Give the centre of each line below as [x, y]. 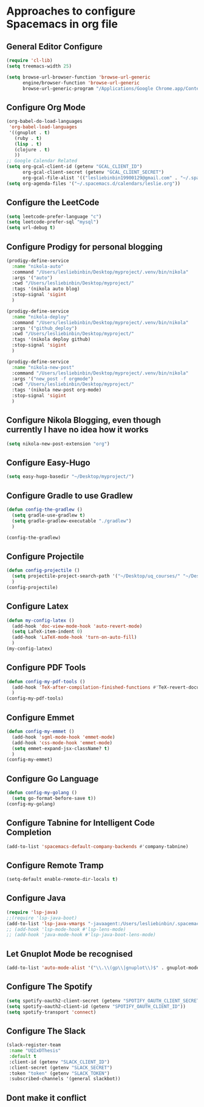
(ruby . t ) [28, 138]
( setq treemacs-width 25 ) [39, 66]
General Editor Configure [55, 47]
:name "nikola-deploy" [40, 317]
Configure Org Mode [46, 107]
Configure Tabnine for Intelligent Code [80, 823]
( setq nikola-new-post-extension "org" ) [58, 444]
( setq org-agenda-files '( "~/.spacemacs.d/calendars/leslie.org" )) [93, 184]
